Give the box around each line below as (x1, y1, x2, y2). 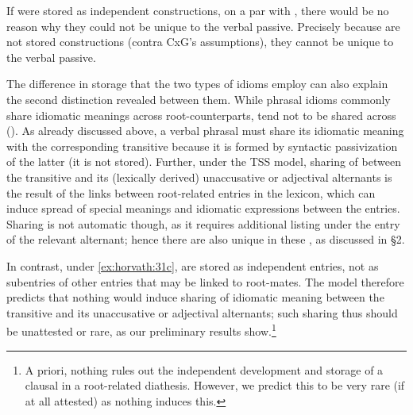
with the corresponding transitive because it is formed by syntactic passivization (6, 137, 398, 154)
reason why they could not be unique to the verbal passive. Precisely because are (6, 17, 400, 34)
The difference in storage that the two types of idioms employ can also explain (6, 75, 388, 92)
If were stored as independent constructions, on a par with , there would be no (6, 2, 389, 18)
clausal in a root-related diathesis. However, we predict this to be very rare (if (25, 377, 405, 394)
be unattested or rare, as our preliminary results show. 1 (6, 321, 276, 339)
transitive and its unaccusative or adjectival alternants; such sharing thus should (6, 304, 398, 321)
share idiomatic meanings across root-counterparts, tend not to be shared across (6, 106, 396, 123)
